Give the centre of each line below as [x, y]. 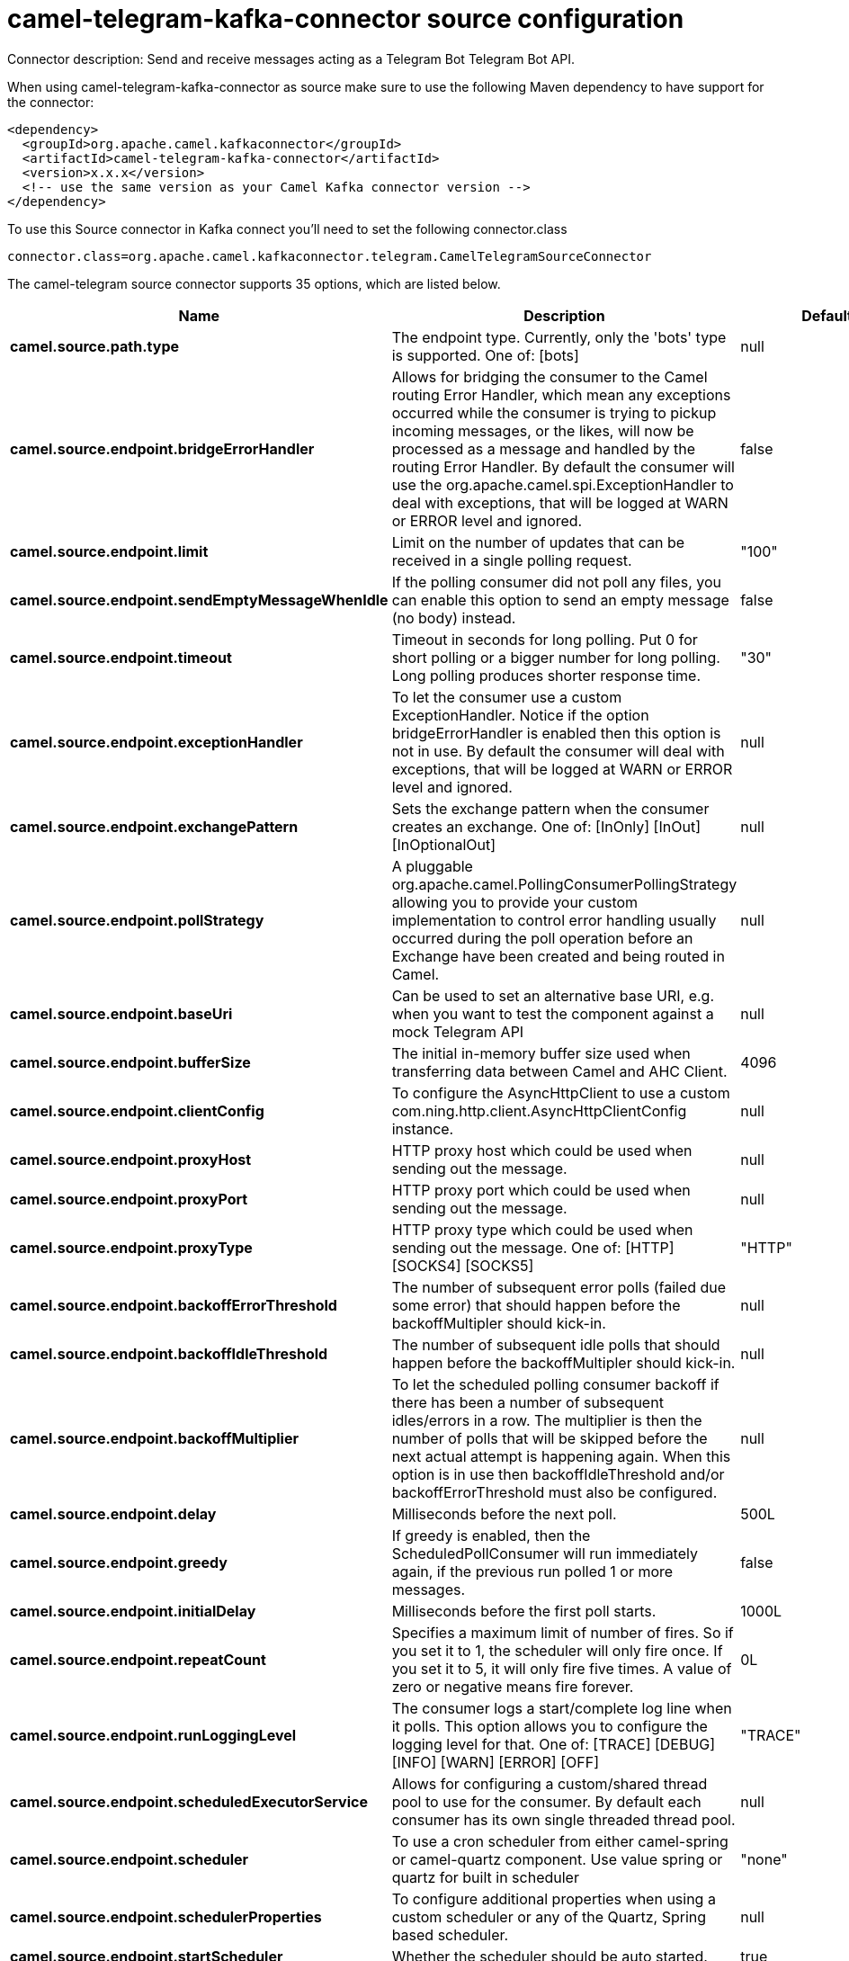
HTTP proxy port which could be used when [541, 1190]
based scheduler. [450, 1934]
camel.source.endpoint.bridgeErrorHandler [162, 448]
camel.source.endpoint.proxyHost [131, 1159]
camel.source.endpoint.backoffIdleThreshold [169, 1353]
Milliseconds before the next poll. [504, 1513]
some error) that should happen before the [536, 1305]
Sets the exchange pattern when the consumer [550, 808]
